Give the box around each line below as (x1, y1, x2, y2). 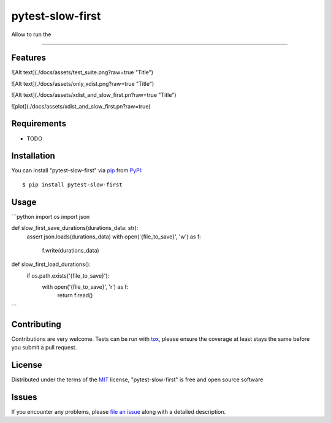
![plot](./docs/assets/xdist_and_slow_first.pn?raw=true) (11, 102, 151, 110)
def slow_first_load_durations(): (11, 261, 91, 268)
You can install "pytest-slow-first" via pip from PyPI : (11, 167, 143, 174)
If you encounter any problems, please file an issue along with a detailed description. (11, 408, 226, 415)
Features (11, 53, 46, 63)
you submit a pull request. (11, 344, 77, 351)
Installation (11, 151, 55, 161)
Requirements (11, 118, 67, 129)
